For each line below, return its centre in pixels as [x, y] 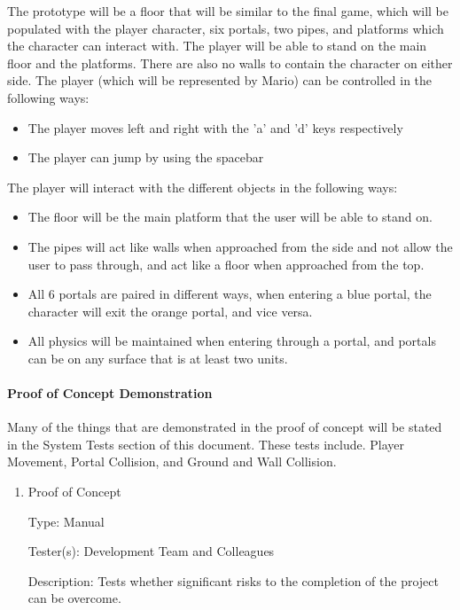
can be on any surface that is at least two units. [158, 358]
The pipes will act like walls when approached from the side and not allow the [240, 246]
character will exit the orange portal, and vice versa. [170, 311]
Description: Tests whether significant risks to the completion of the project [233, 580]
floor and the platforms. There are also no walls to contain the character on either [230, 63]
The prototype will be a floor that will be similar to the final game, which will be [228, 11]
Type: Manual [66, 521]
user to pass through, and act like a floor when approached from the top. [226, 264]
